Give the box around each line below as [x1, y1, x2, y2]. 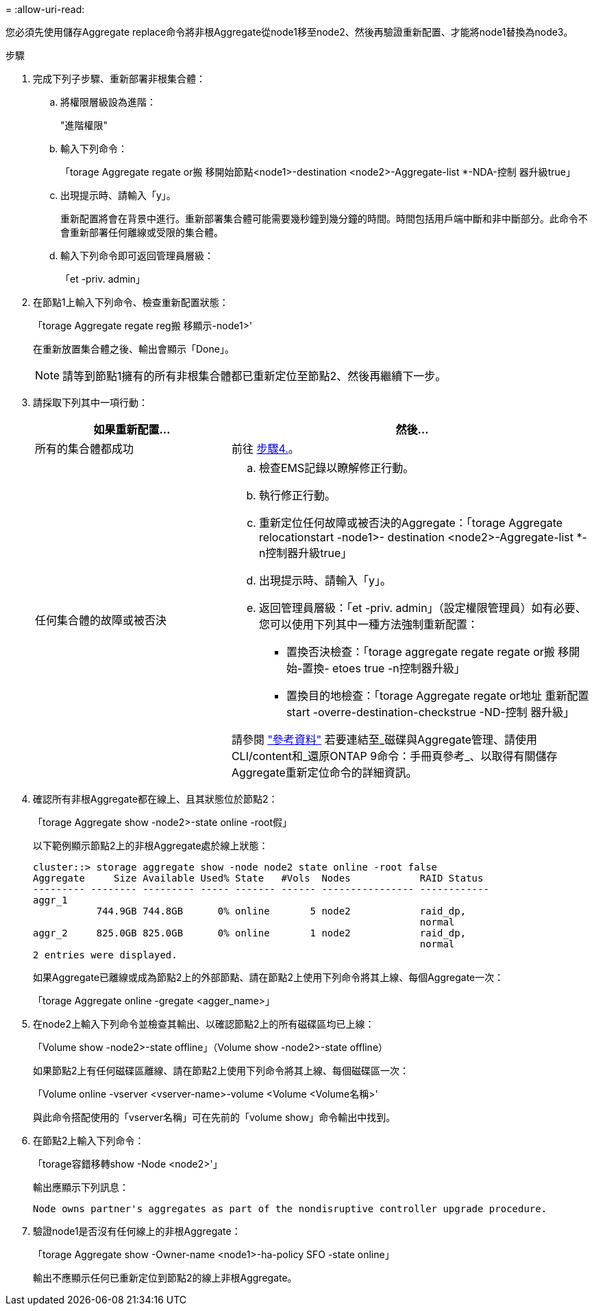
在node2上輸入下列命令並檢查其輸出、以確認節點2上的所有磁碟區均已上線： [33, 1018, 375, 1030]
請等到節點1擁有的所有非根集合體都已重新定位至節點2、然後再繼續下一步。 [62, 369, 447, 383]
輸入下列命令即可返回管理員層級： [60, 250, 214, 261]
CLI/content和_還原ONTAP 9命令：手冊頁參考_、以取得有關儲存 [231, 749, 558, 763]
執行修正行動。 [258, 488, 336, 502]
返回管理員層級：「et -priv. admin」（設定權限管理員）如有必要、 [258, 601, 586, 615]
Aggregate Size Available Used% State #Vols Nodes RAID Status [33, 873, 484, 884]
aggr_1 [33, 895, 68, 906]
